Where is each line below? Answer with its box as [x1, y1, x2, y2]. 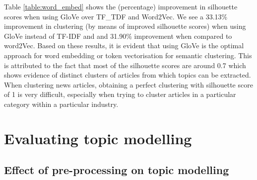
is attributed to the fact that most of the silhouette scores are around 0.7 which [4, 60, 246, 70]
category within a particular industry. [4, 98, 119, 109]
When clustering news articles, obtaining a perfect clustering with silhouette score [4, 79, 253, 90]
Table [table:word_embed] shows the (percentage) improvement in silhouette [4, 1, 238, 11]
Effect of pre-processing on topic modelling [4, 162, 229, 178]
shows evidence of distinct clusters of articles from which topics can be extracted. [4, 70, 251, 80]
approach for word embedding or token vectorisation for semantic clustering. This [4, 50, 252, 60]
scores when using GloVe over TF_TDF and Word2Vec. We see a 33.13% [4, 11, 228, 21]
